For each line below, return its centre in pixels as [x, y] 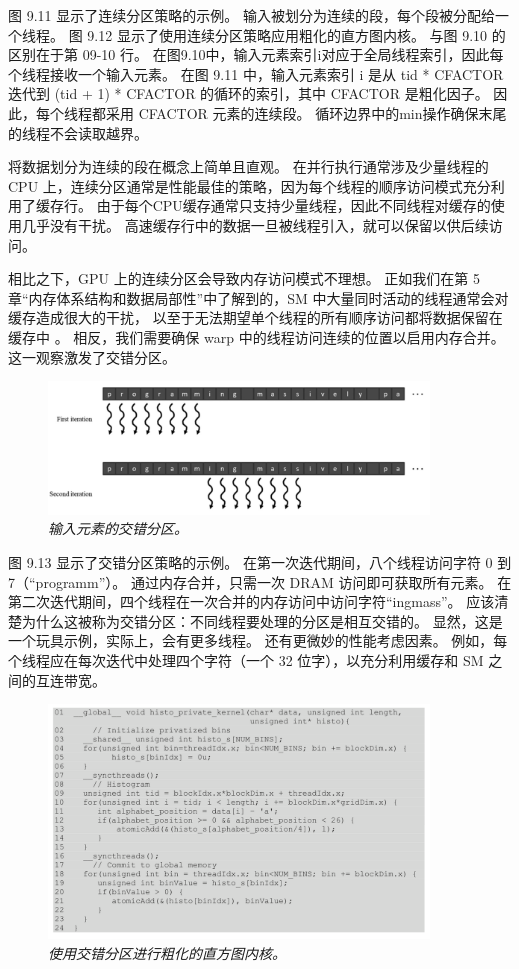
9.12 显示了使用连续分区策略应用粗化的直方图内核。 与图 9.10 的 [296, 34]
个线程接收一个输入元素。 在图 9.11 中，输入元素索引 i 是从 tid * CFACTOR [256, 73]
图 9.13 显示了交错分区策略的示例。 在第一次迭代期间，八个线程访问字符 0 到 [260, 562]
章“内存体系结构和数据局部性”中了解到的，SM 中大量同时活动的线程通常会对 [258, 297]
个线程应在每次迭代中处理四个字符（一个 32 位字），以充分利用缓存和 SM [246, 660]
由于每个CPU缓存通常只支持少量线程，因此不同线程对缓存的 [293, 205]
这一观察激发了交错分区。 [92, 356]
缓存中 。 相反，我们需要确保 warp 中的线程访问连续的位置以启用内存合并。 [256, 336]
